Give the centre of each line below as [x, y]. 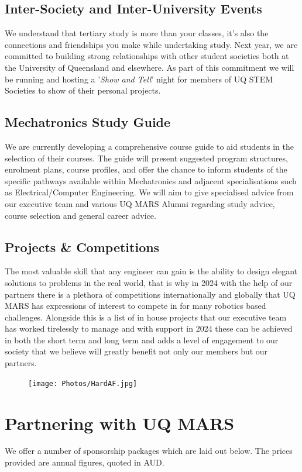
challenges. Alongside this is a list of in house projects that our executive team [146, 317]
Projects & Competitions [82, 247]
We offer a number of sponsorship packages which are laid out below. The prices [149, 451]
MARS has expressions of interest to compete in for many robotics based [135, 306]
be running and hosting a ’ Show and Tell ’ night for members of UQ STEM [139, 79]
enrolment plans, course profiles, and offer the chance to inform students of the [146, 169]
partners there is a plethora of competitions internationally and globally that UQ [150, 294]
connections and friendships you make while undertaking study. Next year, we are [151, 44]
